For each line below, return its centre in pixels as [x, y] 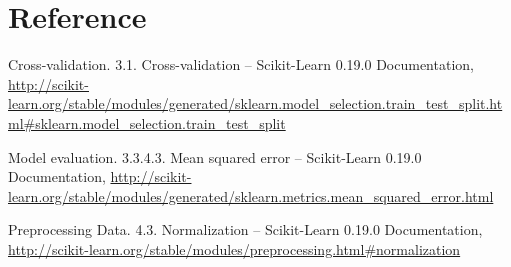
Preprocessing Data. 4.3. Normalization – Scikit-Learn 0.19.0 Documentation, [245, 229]
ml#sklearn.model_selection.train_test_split [147, 122]
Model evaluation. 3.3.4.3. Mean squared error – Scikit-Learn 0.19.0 [215, 156]
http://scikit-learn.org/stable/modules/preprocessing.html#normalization [234, 248]
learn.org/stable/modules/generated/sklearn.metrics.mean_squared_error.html [251, 195]
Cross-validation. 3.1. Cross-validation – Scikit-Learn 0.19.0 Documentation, [241, 64]
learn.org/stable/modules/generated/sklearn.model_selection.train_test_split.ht [255, 103]
